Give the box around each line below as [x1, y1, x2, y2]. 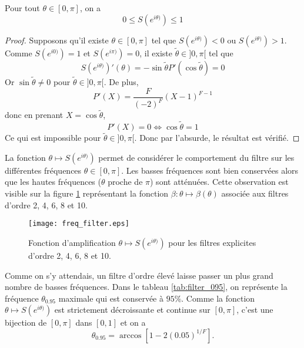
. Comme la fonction [181, 292, 255, 304]
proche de [108, 175, 143, 188]
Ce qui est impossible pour [5, 131, 101, 144]
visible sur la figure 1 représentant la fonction [5, 187, 169, 200]
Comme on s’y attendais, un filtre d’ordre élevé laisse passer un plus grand [5, 269, 273, 281]
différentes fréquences [5, 164, 82, 176]
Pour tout [5, 2, 40, 13]
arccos [119, 331, 142, 340]
